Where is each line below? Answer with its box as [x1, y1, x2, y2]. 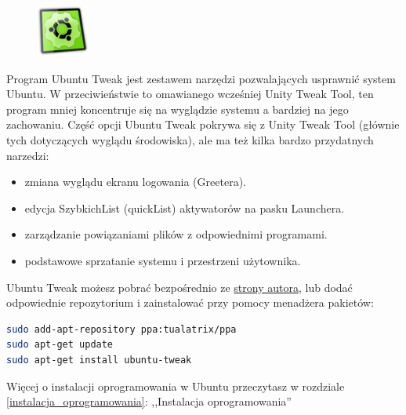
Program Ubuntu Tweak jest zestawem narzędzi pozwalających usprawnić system [6, 70, 396, 86]
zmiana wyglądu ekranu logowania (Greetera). [24, 173, 246, 190]
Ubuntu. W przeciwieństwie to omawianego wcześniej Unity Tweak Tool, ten [6, 86, 374, 102]
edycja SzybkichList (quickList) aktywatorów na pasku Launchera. [24, 199, 345, 216]
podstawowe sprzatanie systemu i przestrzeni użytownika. [24, 252, 301, 268]
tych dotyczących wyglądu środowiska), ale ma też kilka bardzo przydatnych [6, 131, 374, 147]
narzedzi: [6, 147, 49, 163]
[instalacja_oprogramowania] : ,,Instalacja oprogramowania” [6, 393, 292, 410]
